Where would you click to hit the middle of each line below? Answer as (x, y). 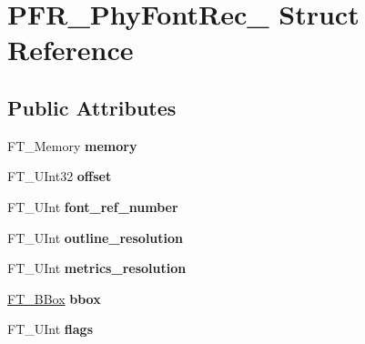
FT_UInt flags (50, 329)
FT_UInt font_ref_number (93, 206)
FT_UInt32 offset (60, 176)
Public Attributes (92, 107)
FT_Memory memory (72, 145)
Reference (71, 50)
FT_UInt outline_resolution (96, 237)
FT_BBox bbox (54, 298)
